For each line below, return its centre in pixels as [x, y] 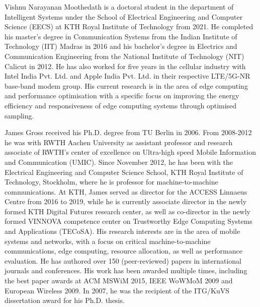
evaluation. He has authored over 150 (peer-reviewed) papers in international [123, 260]
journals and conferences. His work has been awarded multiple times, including [126, 270]
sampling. [19, 115]
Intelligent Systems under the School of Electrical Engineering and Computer [124, 16]
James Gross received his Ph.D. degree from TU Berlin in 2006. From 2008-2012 [128, 132]
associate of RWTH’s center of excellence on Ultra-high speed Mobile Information [130, 152]
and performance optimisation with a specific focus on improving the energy [122, 96]
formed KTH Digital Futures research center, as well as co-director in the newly [127, 211]
